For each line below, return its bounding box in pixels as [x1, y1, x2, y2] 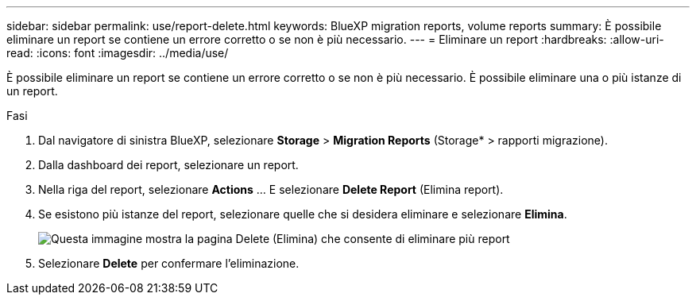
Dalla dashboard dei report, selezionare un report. [38, 158, 299, 172]
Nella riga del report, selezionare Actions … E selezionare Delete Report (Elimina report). [38, 183, 504, 196]
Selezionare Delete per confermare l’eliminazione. [38, 257, 300, 270]
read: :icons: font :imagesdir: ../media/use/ [6, 46, 229, 60]
